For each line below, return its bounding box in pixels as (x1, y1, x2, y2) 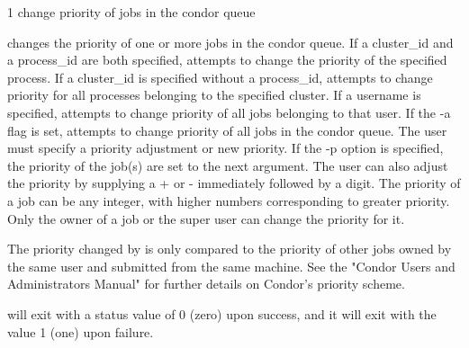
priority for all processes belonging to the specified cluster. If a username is (7, 85, 421, 104)
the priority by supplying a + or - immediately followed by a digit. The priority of (7, 174, 461, 192)
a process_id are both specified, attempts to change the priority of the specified (7, 50, 447, 69)
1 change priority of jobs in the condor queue (7, 3, 256, 21)
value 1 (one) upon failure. (7, 322, 154, 341)
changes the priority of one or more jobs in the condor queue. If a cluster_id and (7, 32, 454, 51)
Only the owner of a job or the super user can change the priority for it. (7, 209, 405, 228)
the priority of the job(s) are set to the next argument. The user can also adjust (7, 156, 448, 174)
